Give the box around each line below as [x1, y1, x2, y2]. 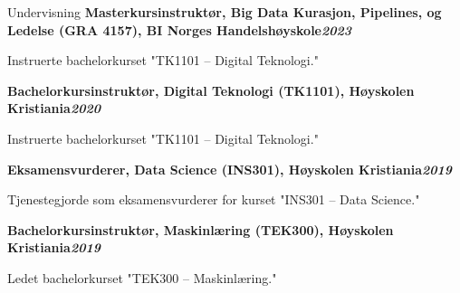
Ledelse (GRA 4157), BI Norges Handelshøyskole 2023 [7, 20, 352, 39]
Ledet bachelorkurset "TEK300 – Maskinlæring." [7, 268, 277, 287]
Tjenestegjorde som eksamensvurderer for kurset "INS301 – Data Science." [7, 190, 420, 209]
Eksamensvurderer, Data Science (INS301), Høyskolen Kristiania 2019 [7, 159, 453, 178]
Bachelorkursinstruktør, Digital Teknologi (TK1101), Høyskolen [7, 80, 415, 99]
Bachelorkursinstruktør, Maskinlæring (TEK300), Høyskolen [7, 220, 394, 239]
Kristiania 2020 [7, 99, 101, 118]
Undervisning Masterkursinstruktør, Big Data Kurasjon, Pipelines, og [7, 3, 442, 21]
